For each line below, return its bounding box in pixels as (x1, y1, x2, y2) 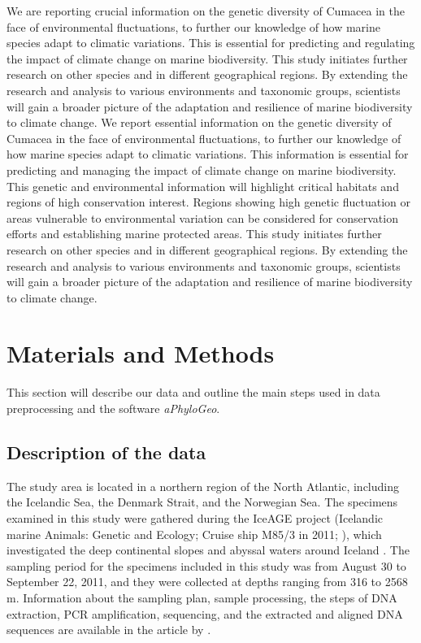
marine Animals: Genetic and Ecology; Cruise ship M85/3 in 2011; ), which (7, 525, 382, 542)
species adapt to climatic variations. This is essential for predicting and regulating (7, 34, 415, 51)
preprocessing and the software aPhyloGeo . (7, 400, 220, 416)
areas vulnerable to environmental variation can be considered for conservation (7, 209, 398, 226)
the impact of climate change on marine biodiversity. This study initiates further (7, 50, 408, 67)
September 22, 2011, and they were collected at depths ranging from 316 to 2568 (7, 573, 408, 590)
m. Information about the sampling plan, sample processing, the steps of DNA (7, 589, 397, 606)
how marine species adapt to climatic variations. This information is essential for (7, 146, 409, 163)
